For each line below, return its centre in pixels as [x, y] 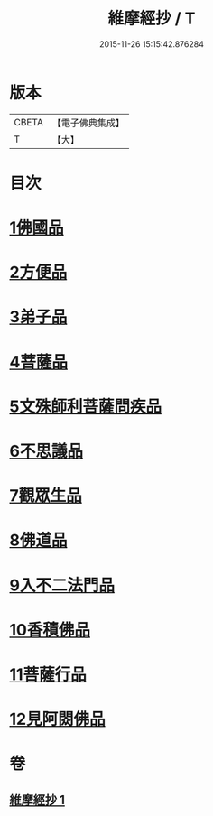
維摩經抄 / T [152, 19]
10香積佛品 [50, 630]
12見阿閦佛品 [57, 719]
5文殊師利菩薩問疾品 [86, 406]
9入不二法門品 [62, 585]
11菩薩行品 [48, 674]
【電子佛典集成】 [88, 123]
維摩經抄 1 [37, 800]
